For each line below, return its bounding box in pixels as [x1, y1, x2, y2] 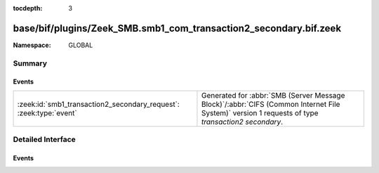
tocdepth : [13, 4, 43, 12]
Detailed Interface [13, 134, 77, 144]
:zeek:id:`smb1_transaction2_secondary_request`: [17, 99, 180, 109]
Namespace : [13, 41, 52, 49]
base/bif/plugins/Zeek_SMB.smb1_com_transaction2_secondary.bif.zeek [13, 22, 342, 34]
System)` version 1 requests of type [201, 108, 319, 117]
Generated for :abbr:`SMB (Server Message [201, 90, 345, 100]
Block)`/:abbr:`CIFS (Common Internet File [201, 99, 340, 109]
